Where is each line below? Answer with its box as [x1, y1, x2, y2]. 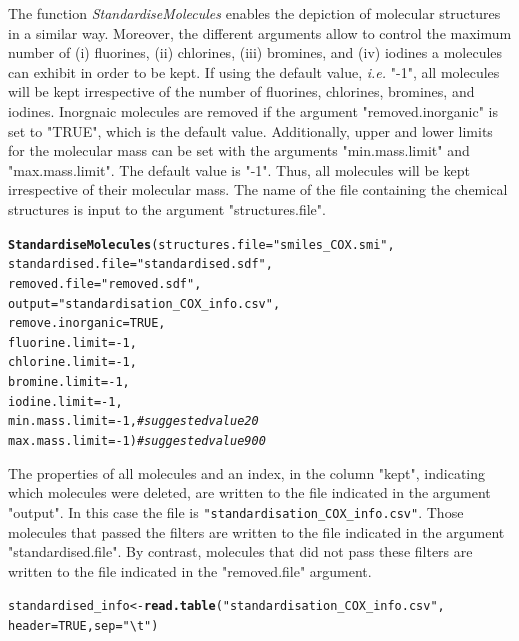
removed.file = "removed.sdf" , [8, 276, 202, 291]
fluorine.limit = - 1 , [8, 335, 137, 350]
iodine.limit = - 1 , [8, 394, 123, 409]
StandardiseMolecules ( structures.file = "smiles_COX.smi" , [8, 237, 395, 252]
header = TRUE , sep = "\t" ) [8, 619, 159, 634]
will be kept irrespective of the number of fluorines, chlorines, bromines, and [8, 81, 475, 102]
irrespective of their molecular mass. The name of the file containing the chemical [8, 179, 508, 200]
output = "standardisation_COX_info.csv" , [8, 296, 281, 311]
